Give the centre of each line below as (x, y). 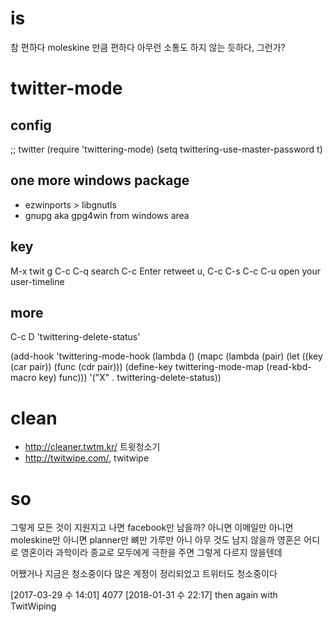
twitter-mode (66, 88)
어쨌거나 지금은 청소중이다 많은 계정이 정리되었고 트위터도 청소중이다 (144, 574)
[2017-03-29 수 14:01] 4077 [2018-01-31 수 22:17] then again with (144, 595)
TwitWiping (33, 606)
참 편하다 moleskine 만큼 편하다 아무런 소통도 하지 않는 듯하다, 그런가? (148, 47)
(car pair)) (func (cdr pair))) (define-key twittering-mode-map (137, 367)
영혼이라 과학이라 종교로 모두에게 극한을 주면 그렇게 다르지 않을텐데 (151, 553)
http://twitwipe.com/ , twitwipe (87, 458)
